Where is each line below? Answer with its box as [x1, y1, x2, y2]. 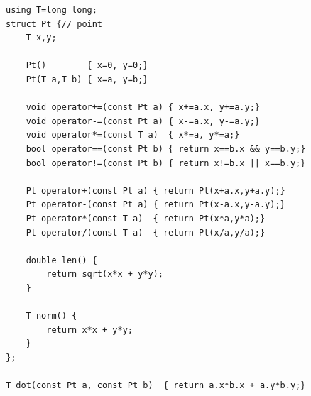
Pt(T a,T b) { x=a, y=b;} [26, 74, 148, 84]
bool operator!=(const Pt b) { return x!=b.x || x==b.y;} [26, 158, 306, 168]
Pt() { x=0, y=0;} [26, 60, 148, 71]
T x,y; [26, 33, 57, 43]
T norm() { [26, 311, 77, 321]
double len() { [26, 255, 97, 265]
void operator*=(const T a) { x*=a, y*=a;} [26, 130, 240, 141]
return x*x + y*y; [46, 324, 133, 335]
